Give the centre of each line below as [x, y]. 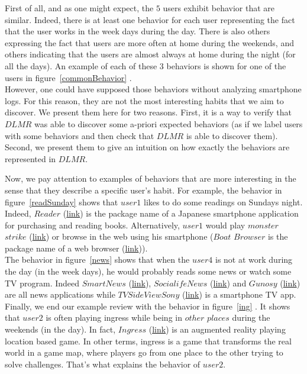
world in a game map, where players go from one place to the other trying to [144, 352]
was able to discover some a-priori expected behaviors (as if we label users [169, 123]
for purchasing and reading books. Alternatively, [92, 225]
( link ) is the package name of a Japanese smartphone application [181, 213]
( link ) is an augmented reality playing [217, 329]
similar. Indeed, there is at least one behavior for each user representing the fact [150, 19]
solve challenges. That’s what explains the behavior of [103, 364]
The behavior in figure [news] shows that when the [97, 259]
